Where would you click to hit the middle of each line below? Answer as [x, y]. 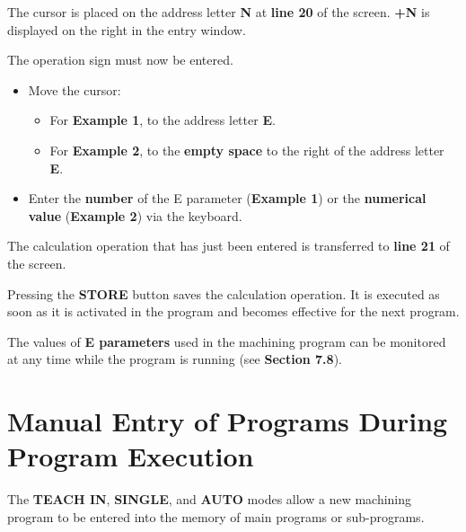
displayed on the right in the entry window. [127, 29]
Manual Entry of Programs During [228, 421]
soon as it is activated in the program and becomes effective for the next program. [233, 311]
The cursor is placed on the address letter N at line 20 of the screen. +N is [219, 12]
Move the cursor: [75, 89]
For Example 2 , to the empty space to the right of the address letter [247, 150]
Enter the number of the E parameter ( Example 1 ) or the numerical [227, 198]
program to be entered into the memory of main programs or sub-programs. [216, 516]
